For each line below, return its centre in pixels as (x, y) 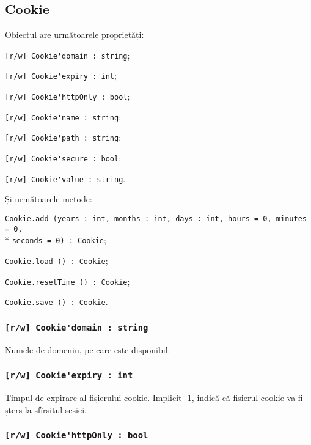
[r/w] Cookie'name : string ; (63, 116)
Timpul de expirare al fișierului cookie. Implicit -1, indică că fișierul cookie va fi (154, 398)
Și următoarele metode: (49, 199)
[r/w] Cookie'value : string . (65, 178)
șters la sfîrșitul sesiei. (46, 409)
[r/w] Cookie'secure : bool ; (63, 158)
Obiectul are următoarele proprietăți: (75, 35)
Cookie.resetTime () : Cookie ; (68, 281)
